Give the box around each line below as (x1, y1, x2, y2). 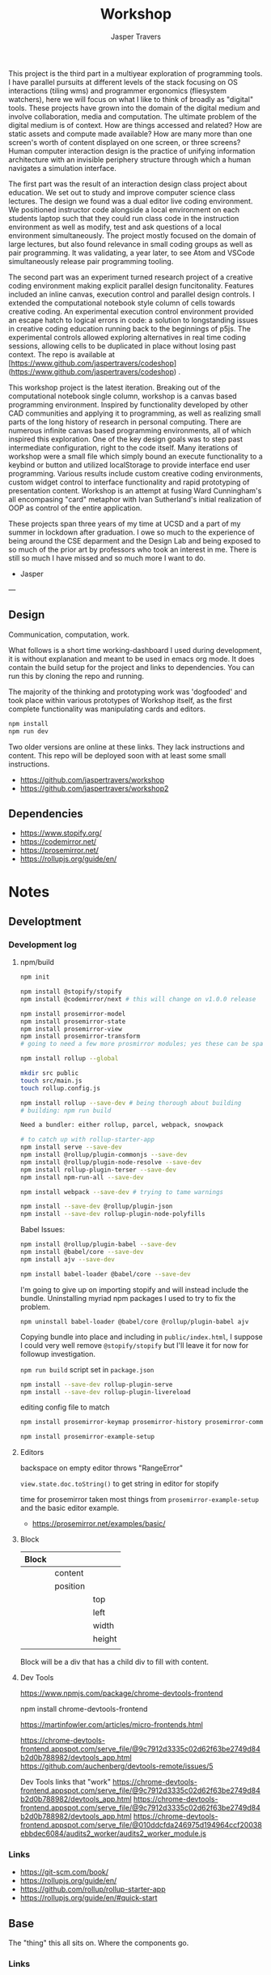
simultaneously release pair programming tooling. (8, 256, 174, 266)
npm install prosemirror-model (19, 1009, 126, 1017)
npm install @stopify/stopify (19, 987, 123, 996)
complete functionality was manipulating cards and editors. (8, 704, 206, 714)
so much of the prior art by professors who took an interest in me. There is (8, 544, 257, 554)
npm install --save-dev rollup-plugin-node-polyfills (19, 1210, 205, 1218)
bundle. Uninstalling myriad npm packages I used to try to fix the (19, 1293, 236, 1303)
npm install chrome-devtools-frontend (19, 1704, 148, 1714)
